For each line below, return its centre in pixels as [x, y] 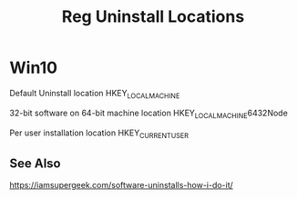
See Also [35, 163]
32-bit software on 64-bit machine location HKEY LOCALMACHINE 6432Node [149, 114]
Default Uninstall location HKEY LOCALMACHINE [95, 94]
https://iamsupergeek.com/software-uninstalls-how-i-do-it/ [122, 185]
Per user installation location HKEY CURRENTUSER [99, 134]
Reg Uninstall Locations [153, 17]
